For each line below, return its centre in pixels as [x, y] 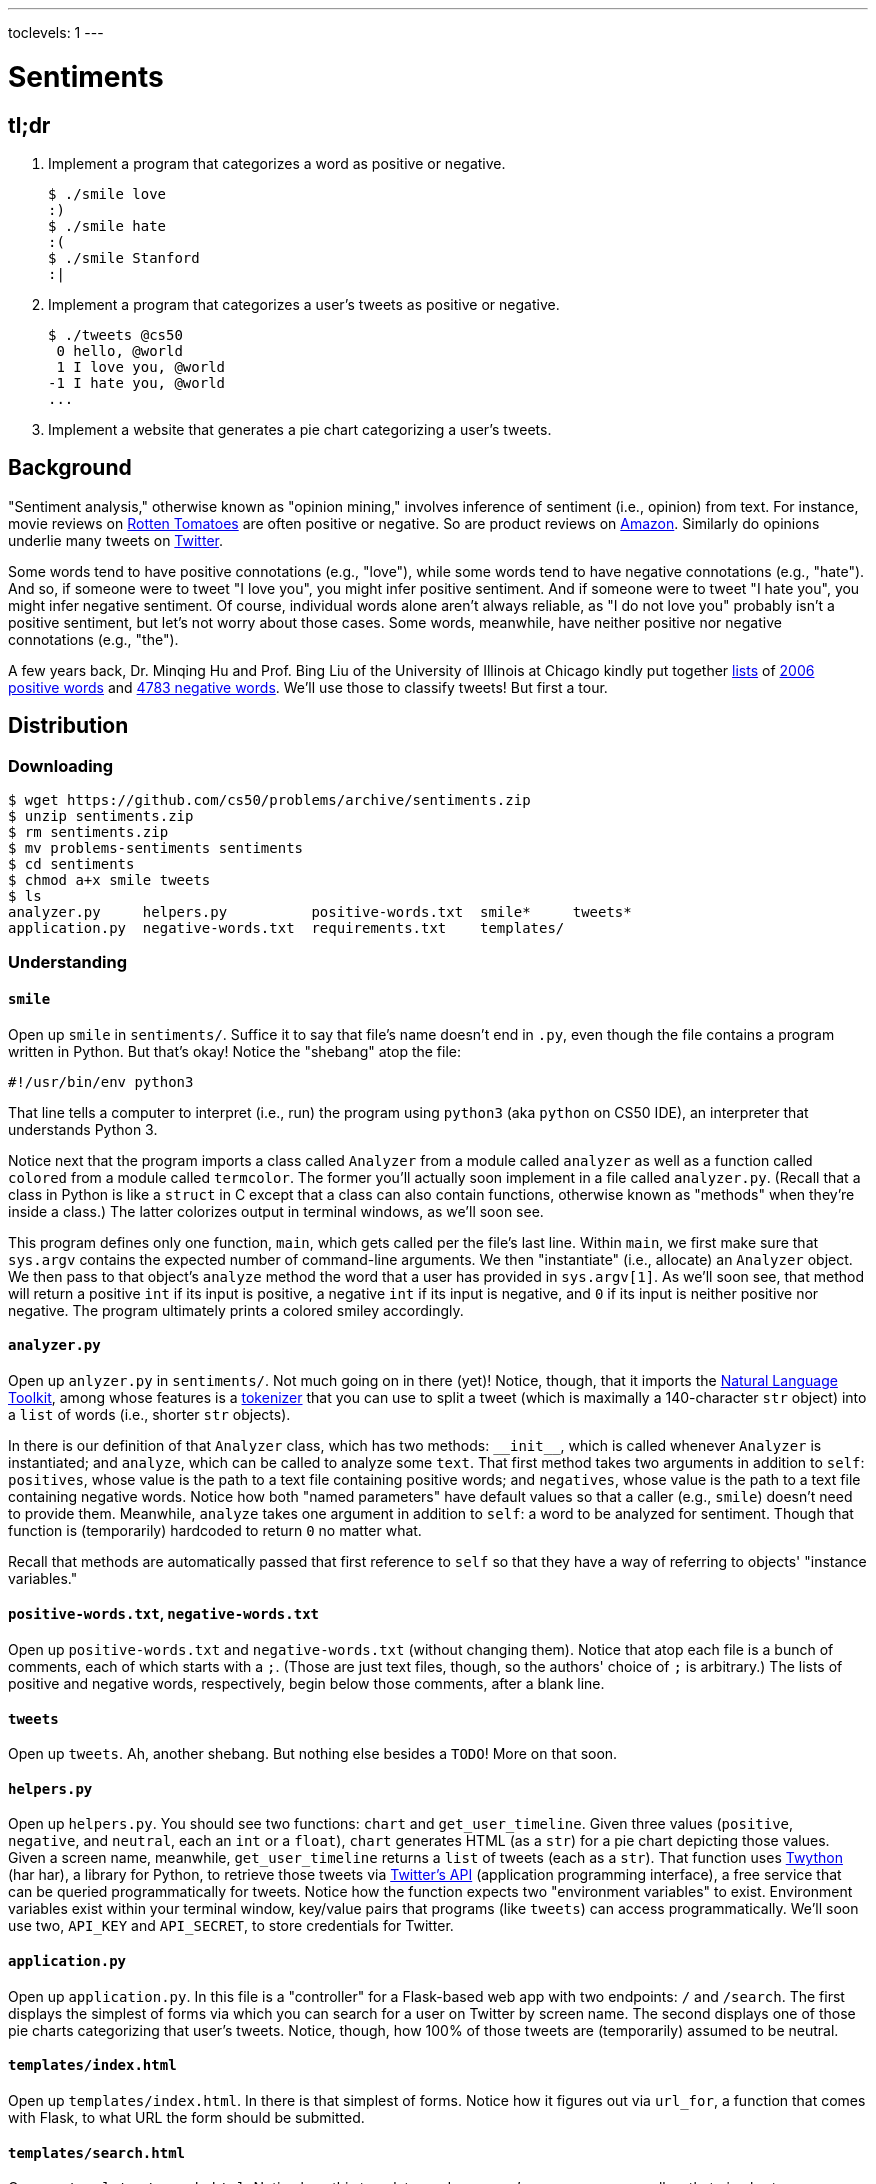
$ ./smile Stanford [124, 257]
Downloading [61, 765]
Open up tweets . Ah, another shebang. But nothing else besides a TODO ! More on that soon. [313, 1754]
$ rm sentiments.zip [88, 831]
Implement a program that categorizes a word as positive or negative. [277, 163]
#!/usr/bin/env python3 [101, 1081]
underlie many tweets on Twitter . [115, 540]
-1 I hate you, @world [137, 382]
